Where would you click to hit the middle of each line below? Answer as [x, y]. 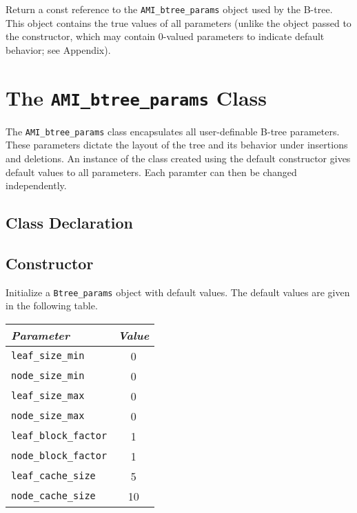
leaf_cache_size [53, 476]
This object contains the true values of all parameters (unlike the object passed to [178, 22]
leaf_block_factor [59, 436]
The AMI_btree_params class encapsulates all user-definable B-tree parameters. [173, 131]
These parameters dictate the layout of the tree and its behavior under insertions [177, 145]
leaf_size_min [48, 356]
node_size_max [48, 416]
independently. [36, 185]
